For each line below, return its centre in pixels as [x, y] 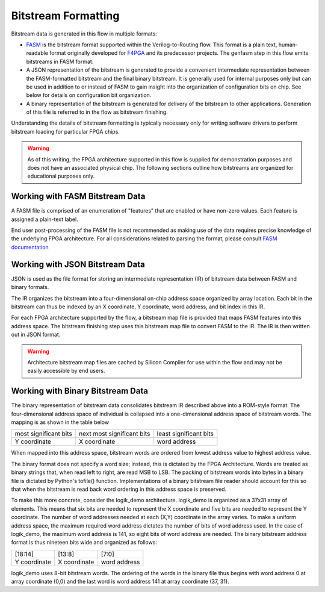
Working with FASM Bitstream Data [78, 197]
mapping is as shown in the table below [60, 422]
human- [288, 45]
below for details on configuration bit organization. [89, 95]
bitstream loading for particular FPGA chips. [66, 131]
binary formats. [30, 287]
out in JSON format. [36, 335]
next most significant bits [114, 434]
